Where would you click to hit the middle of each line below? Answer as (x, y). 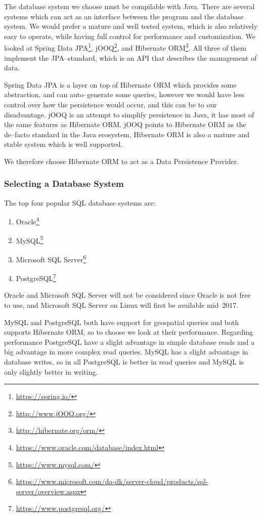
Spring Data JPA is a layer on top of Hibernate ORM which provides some (120, 84)
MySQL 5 (30, 240)
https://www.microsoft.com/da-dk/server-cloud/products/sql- (112, 481)
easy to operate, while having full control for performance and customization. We (130, 36)
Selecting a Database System (64, 184)
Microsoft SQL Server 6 (51, 258)
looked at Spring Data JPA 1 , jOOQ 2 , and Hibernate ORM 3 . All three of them (125, 47)
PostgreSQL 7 (36, 277)
